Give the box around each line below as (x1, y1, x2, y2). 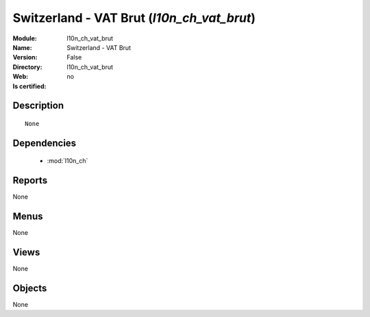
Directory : (12, 62, 42, 71)
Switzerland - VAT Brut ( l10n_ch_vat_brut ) (12, 10, 256, 25)
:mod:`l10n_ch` (47, 157, 88, 165)
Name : (12, 43, 32, 51)
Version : (12, 53, 38, 62)
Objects (12, 282, 47, 294)
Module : (12, 34, 37, 42)
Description (12, 100, 64, 112)
